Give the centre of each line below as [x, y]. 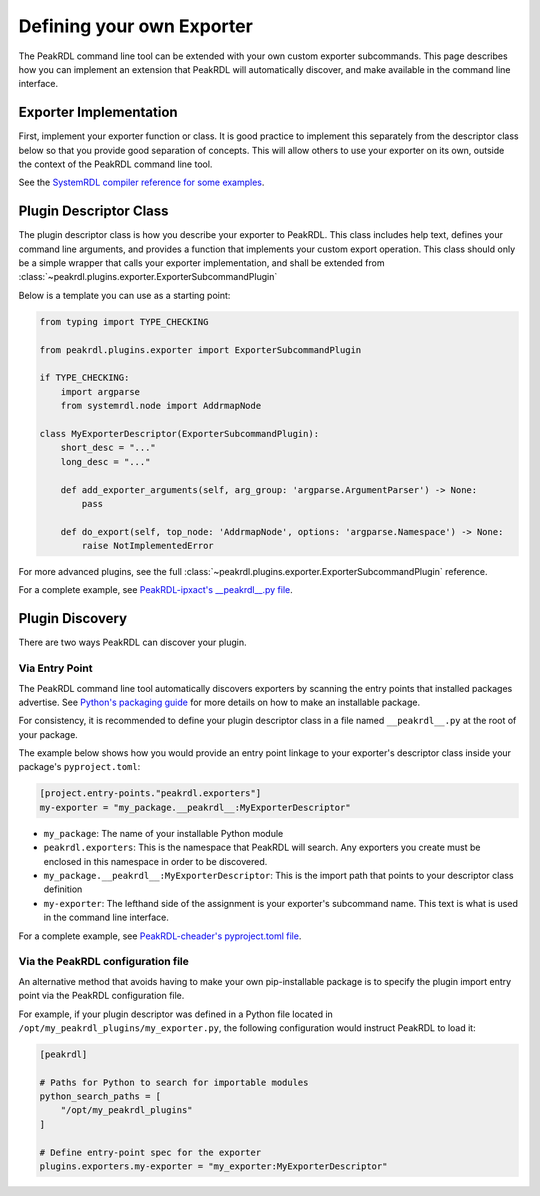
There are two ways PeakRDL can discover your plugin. [132, 642]
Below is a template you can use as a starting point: [124, 295]
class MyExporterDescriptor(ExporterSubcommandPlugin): [179, 433]
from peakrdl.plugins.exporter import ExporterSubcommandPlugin [200, 349]
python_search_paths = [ [100, 1096]
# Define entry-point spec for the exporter [150, 1152]
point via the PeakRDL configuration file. [101, 996]
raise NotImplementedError [147, 546]
